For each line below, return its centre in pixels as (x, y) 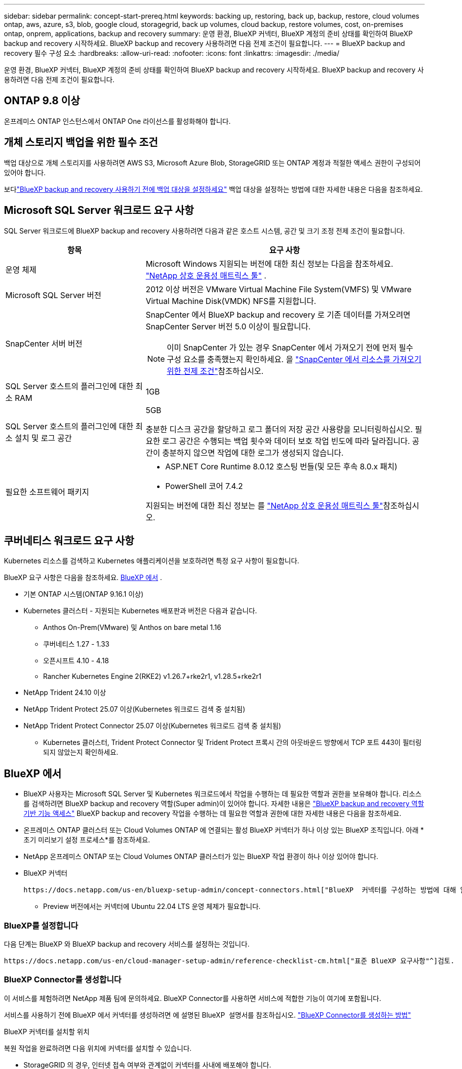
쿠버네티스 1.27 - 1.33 (76, 644)
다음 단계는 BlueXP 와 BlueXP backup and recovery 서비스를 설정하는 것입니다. (127, 944)
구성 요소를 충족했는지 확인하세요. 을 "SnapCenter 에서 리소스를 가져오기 (294, 359)
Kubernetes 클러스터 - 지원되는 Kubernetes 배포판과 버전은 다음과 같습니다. (140, 611)
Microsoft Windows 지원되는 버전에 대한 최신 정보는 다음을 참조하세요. (269, 264)
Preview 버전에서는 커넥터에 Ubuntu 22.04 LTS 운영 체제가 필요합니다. (152, 906)
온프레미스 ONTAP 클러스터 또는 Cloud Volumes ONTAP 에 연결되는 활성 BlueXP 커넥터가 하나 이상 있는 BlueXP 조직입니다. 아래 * (224, 830)
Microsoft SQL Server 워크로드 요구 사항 (99, 210)
